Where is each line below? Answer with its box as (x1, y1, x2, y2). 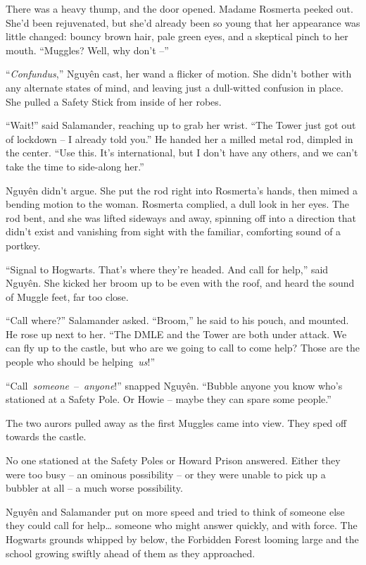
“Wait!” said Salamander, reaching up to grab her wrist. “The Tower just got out (6, 118, 356, 132)
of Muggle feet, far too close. (6, 289, 129, 304)
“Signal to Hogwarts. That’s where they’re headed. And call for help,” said (6, 261, 329, 276)
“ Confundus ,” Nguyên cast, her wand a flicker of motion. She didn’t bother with (6, 66, 352, 81)
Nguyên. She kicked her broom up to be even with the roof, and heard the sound (6, 275, 355, 290)
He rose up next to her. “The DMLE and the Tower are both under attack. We (6, 326, 347, 341)
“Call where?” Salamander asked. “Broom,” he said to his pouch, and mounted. (6, 313, 349, 328)
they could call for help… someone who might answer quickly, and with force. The (6, 518, 358, 533)
